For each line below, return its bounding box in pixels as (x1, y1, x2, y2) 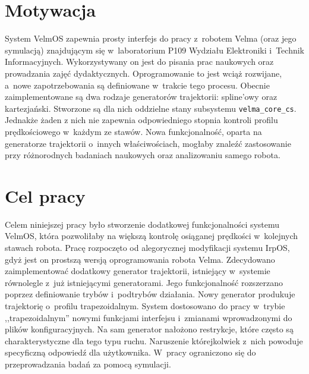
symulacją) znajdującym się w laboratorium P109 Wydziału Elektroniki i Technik (5, 43, 304, 56)
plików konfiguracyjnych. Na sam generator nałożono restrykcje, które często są (5, 323, 294, 335)
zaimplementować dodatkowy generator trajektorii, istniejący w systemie (5, 265, 270, 277)
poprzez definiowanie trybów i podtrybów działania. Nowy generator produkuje (5, 288, 295, 300)
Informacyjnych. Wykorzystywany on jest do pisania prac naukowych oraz (5, 55, 274, 68)
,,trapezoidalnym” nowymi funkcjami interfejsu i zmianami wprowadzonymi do (5, 311, 292, 323)
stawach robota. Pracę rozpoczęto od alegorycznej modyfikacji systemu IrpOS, (5, 241, 290, 254)
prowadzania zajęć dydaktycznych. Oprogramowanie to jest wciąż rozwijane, (5, 67, 282, 79)
